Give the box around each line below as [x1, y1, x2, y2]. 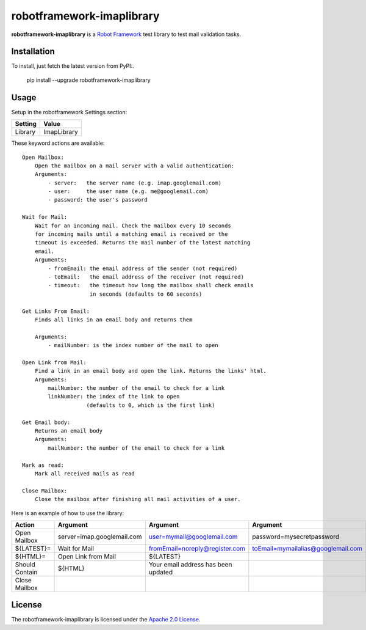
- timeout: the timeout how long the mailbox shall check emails [48, 282, 254, 289]
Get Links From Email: [22, 307, 90, 315]
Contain [15, 568, 38, 576]
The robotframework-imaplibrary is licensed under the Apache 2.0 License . [11, 616, 201, 623]
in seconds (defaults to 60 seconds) [89, 290, 203, 298]
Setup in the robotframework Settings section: [11, 108, 127, 115]
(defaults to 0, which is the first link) [86, 401, 215, 409]
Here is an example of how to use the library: [11, 509, 124, 516]
